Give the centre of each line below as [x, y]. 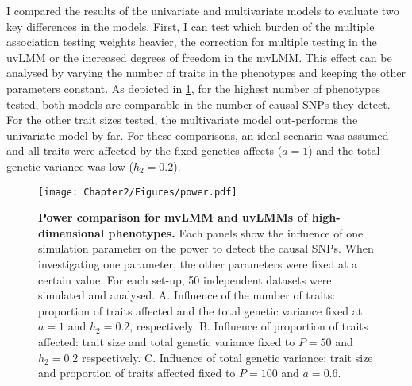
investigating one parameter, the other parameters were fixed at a [198, 263]
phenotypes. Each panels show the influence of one [236, 232]
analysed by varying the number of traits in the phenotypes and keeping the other [206, 73]
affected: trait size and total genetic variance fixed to [167, 341]
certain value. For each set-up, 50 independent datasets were [185, 279]
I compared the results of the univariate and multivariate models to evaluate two [203, 10]
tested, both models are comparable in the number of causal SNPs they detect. [198, 104]
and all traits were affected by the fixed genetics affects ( [144, 151]
